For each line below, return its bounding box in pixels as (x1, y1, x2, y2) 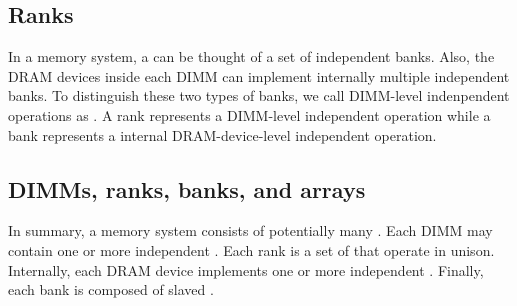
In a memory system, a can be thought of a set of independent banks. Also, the (8, 46, 495, 67)
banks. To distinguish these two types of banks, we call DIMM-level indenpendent (8, 85, 510, 106)
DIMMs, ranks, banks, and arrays (8, 173, 366, 204)
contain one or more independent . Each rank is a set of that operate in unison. (8, 239, 495, 260)
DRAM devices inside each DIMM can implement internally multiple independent (8, 65, 510, 86)
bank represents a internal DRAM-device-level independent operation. (8, 124, 437, 145)
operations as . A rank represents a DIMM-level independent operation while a (8, 104, 491, 125)
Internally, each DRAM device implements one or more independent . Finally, (8, 259, 484, 280)
